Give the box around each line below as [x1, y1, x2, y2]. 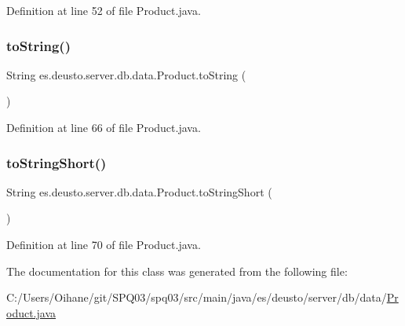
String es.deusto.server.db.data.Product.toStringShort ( [6, 183, 272, 200]
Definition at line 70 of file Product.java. [6, 236, 201, 252]
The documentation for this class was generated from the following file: [6, 262, 348, 279]
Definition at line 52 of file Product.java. [6, 2, 201, 18]
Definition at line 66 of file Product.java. [6, 119, 201, 135]
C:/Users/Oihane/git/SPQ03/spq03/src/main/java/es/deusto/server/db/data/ [6, 289, 387, 306]
